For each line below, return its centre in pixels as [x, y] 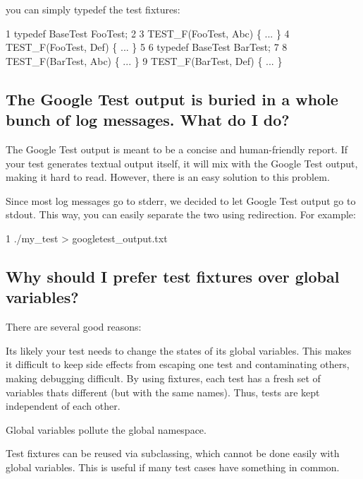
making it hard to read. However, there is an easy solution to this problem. [168, 177]
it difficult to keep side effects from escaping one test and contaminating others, [178, 364]
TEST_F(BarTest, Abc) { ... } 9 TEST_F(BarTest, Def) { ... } [144, 60]
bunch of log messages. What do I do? [148, 120]
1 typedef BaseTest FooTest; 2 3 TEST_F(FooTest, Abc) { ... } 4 [148, 33]
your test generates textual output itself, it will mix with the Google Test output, [182, 163]
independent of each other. [63, 406]
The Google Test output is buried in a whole [172, 99]
